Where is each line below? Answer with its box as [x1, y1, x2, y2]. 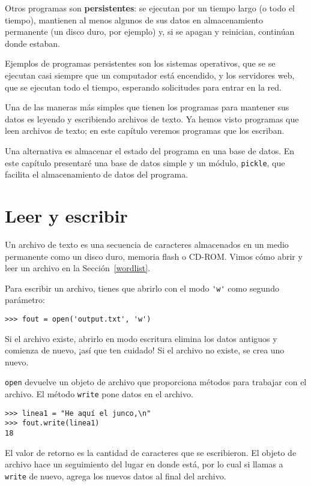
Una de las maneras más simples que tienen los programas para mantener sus [5, 101, 289, 113]
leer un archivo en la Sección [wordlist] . [5, 262, 151, 274]
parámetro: [5, 293, 45, 306]
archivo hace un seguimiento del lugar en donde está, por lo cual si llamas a [5, 458, 283, 470]
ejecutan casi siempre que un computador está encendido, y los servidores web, [5, 68, 295, 81]
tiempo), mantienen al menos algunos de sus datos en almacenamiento [5, 13, 264, 26]
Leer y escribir [5, 203, 128, 227]
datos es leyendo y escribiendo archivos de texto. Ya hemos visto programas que [5, 112, 299, 125]
